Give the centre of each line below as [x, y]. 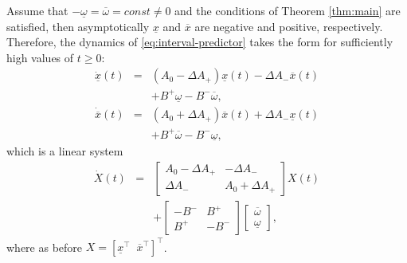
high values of [40, 57]
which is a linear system [65, 150]
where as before [45, 247]
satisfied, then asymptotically [78, 26]
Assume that [37, 10]
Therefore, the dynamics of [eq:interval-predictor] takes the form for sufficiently [200, 42]
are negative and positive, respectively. [289, 26]
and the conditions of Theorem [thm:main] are [288, 10]
